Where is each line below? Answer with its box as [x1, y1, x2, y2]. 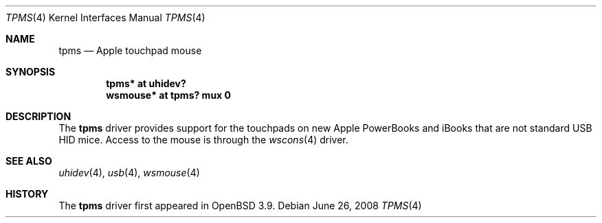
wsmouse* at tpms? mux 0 [106, 89, 231, 101]
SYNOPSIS [5, 66, 56, 78]
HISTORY [5, 188, 49, 200]
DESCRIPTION [5, 110, 71, 122]
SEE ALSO [5, 155, 52, 167]
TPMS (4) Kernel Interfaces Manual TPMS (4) [5, 12, 205, 23]
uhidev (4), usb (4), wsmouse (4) [58, 167, 200, 178]
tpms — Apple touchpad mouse [58, 45, 202, 56]
